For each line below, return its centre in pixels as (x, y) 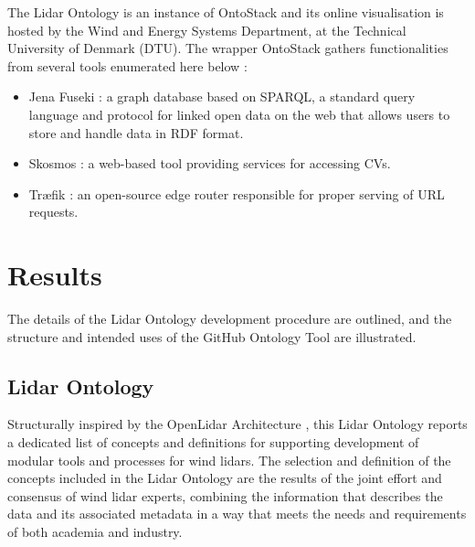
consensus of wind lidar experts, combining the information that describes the (225, 495)
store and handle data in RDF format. (136, 132)
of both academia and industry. (95, 532)
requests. (53, 212)
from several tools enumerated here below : (127, 65)
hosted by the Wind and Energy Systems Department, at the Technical (207, 30)
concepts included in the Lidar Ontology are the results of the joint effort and (225, 478)
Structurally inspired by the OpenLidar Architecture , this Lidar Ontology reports (237, 424)
